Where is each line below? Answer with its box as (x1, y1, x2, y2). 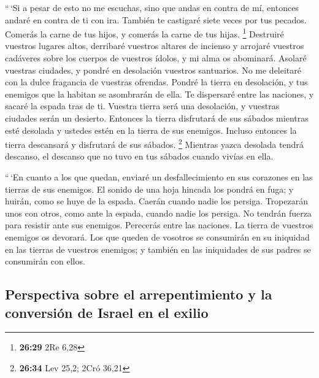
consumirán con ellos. (5, 255, 85, 268)
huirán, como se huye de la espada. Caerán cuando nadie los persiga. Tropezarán (5, 195, 309, 207)
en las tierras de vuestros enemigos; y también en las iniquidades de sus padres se (5, 242, 311, 255)
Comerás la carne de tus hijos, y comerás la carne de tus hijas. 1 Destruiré (5, 26, 284, 40)
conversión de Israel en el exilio (5, 303, 209, 322)
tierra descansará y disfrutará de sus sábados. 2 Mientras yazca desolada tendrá (5, 136, 304, 150)
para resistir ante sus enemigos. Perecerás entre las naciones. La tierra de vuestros (5, 218, 313, 231)
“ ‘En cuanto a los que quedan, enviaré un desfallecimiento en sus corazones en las (5, 171, 313, 183)
